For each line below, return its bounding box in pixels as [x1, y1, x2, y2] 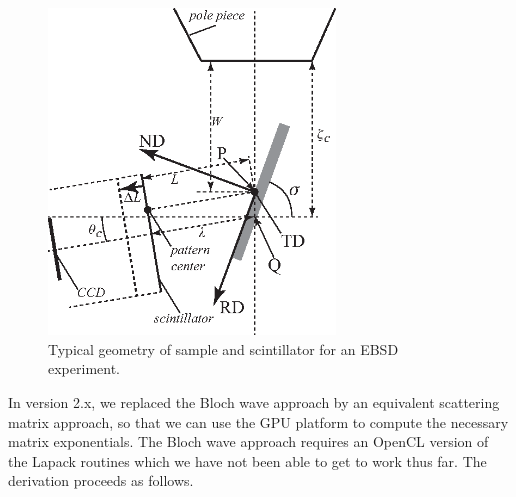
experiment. [48, 358, 120, 379]
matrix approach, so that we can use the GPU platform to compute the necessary [8, 411, 509, 432]
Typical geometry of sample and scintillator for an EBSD [48, 338, 399, 359]
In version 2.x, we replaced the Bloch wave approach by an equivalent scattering [8, 391, 500, 412]
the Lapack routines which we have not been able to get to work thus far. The [8, 450, 487, 471]
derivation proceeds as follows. [8, 470, 194, 491]
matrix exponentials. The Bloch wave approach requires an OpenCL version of [8, 431, 489, 452]
